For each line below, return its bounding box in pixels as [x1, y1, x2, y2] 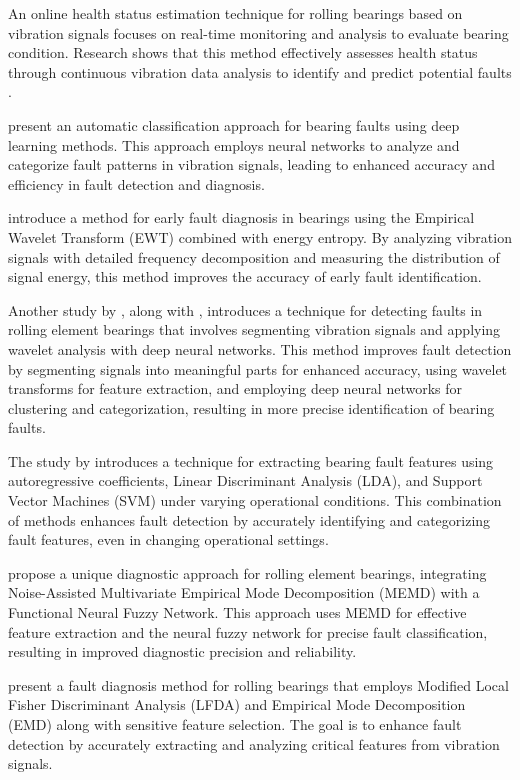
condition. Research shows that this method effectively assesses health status [8, 42, 478, 63]
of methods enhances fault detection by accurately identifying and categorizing [8, 509, 491, 530]
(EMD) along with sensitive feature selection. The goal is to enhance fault [8, 714, 462, 734]
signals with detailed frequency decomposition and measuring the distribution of [8, 246, 500, 267]
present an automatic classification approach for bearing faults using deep [8, 114, 460, 135]
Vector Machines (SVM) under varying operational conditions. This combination [8, 490, 502, 511]
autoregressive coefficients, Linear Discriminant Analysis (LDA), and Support [8, 470, 483, 491]
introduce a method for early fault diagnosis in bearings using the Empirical [8, 207, 475, 228]
